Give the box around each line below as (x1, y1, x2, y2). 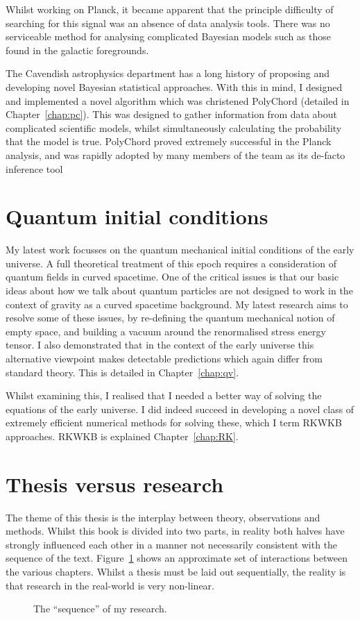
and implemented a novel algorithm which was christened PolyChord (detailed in (6, 93, 350, 108)
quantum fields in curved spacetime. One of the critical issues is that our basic (6, 269, 339, 284)
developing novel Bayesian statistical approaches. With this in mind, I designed (6, 79, 343, 94)
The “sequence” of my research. (33, 601, 167, 616)
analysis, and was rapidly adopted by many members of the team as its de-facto (6, 147, 345, 162)
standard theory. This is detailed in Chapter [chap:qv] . (6, 365, 239, 379)
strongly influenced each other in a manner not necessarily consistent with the (6, 537, 338, 551)
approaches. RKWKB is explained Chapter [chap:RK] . (6, 428, 239, 443)
